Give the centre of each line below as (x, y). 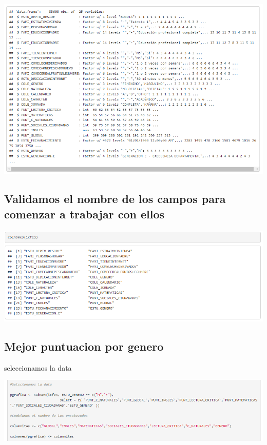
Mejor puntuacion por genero (84, 346)
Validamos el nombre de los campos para (115, 199)
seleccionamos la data (38, 367)
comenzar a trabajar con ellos (84, 214)
